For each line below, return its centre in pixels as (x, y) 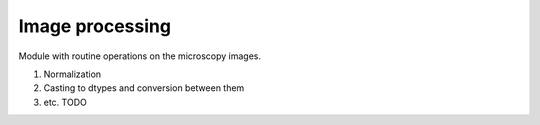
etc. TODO (65, 102)
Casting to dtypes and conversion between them (144, 88)
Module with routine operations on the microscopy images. (140, 56)
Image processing (95, 26)
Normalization (72, 74)
